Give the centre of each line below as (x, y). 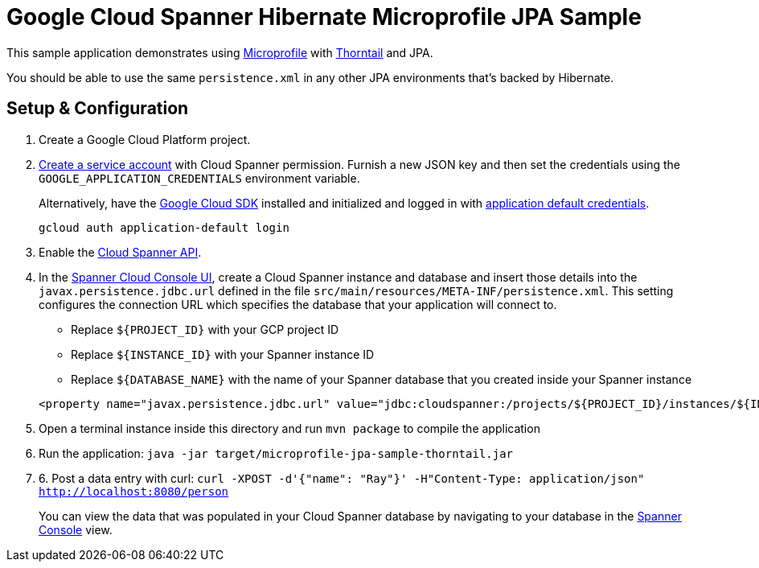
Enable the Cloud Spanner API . (120, 252)
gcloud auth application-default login (164, 227)
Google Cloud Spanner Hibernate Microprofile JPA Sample (324, 17)
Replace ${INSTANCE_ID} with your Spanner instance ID (223, 354)
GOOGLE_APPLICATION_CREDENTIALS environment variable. (199, 178)
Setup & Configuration (98, 109)
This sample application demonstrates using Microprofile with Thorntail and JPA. (220, 52)
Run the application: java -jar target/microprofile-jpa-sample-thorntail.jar (276, 453)
